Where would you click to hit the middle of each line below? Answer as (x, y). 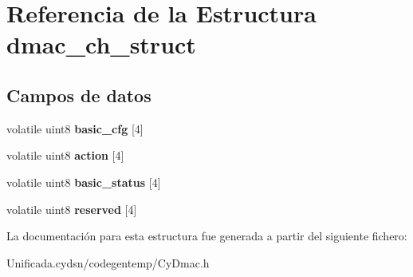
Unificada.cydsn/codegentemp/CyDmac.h (108, 262)
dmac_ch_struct (101, 44)
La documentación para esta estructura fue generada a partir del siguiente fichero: (207, 236)
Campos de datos (79, 95)
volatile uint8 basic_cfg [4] (75, 128)
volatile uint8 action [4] (65, 155)
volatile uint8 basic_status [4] (84, 182)
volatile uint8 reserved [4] (72, 209)
